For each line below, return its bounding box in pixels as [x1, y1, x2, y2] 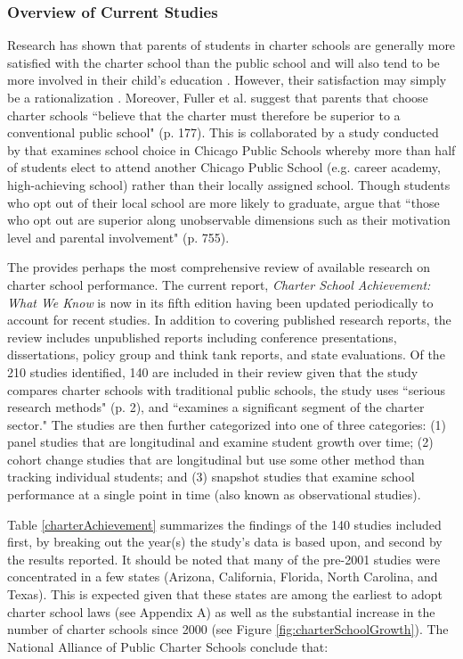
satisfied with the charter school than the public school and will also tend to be [7, 53, 440, 71]
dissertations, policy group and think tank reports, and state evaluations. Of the [7, 345, 445, 364]
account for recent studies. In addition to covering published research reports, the [7, 310, 451, 329]
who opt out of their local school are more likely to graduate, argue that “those [7, 193, 440, 211]
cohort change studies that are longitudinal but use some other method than [7, 449, 425, 468]
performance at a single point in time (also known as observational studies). [7, 485, 421, 504]
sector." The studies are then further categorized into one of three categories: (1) [7, 415, 447, 433]
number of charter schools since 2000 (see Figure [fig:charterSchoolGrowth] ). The [7, 620, 449, 638]
